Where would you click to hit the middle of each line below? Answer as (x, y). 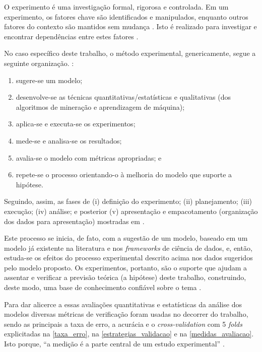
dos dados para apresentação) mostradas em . (74, 221)
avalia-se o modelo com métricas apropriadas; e (89, 157)
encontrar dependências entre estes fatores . (71, 36)
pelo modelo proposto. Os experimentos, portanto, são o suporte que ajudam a (126, 267)
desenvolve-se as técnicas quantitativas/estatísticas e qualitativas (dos (123, 97)
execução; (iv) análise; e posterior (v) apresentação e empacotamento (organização (131, 211)
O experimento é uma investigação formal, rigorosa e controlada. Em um (116, 7)
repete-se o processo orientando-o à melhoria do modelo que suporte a (124, 174)
